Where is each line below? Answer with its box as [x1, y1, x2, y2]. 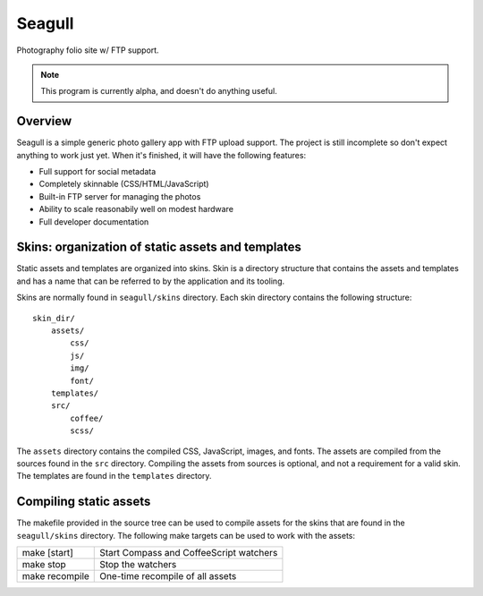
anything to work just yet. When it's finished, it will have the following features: [16, 149, 307, 160]
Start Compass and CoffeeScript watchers [99, 547, 278, 559]
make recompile [21, 570, 89, 583]
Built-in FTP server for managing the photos [38, 191, 201, 201]
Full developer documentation [38, 216, 149, 227]
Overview [16, 114, 72, 129]
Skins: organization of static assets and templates [16, 240, 301, 255]
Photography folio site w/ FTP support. [16, 45, 160, 55]
